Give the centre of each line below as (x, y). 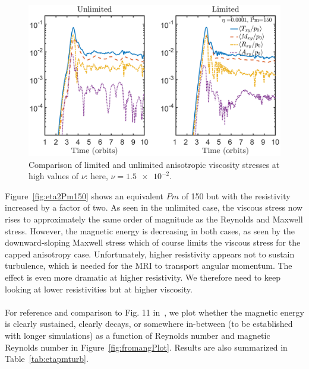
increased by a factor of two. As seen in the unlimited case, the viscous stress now (154, 207)
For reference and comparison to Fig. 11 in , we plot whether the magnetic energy (154, 312)
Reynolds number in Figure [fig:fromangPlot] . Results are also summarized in (146, 347)
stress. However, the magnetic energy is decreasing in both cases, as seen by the (150, 230)
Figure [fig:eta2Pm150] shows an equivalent (84, 195)
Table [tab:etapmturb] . (47, 359)
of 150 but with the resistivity (236, 195)
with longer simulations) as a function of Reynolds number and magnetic (138, 335)
